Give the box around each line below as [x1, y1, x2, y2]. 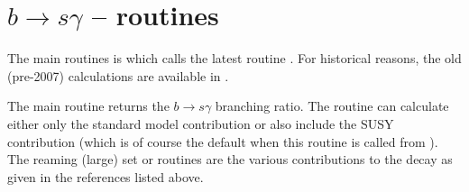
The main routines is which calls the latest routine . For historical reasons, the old [7, 49, 462, 68]
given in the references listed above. [7, 167, 204, 186]
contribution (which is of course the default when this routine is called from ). [7, 132, 438, 151]
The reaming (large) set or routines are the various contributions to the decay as [7, 150, 453, 169]
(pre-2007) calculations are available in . [7, 66, 229, 85]
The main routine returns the [7, 96, 170, 115]
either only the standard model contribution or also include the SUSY [7, 114, 394, 133]
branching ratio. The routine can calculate [215, 96, 449, 115]
